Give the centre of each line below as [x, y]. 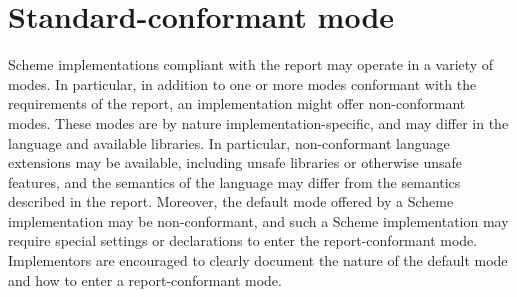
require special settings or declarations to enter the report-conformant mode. [243, 240]
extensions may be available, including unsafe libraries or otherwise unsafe [235, 162]
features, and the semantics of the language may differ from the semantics [234, 181]
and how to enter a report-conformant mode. [145, 279]
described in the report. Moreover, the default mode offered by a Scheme [231, 201]
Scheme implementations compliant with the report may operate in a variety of [251, 64]
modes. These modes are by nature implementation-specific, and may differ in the [258, 122]
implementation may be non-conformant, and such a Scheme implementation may [258, 220]
